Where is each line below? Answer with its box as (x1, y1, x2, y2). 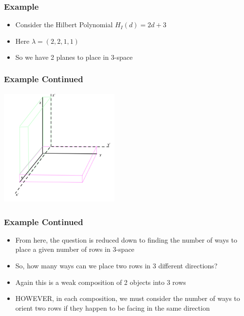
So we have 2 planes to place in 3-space (15, 52, 133, 62)
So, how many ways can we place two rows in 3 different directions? (15, 260, 218, 270)
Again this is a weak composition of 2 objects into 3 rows (15, 277, 186, 287)
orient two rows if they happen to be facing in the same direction (15, 302, 210, 313)
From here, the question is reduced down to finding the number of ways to (15, 234, 237, 245)
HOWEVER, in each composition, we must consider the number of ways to (15, 293, 240, 303)
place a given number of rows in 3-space (15, 244, 134, 254)
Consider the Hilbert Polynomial (15, 19, 113, 30)
